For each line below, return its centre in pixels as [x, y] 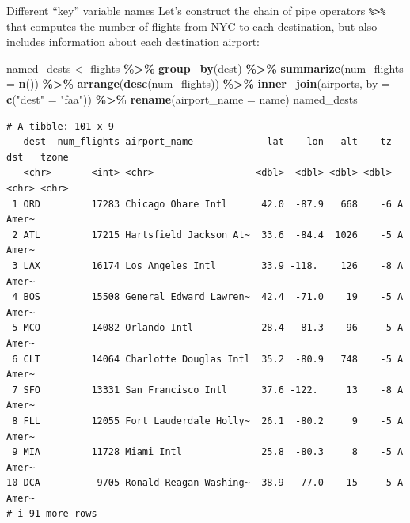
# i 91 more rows [52, 514]
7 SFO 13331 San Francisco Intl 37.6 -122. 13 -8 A [208, 390]
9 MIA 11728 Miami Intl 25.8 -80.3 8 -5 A [208, 452]
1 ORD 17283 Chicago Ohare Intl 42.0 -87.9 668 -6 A [208, 204]
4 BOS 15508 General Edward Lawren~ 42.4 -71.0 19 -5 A [208, 297]
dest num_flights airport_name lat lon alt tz [207, 142]
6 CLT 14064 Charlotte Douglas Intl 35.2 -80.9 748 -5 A [208, 359]
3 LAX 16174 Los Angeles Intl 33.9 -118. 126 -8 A [208, 265]
